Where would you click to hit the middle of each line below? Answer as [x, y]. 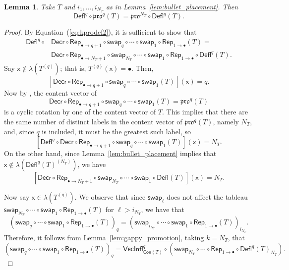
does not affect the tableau [207, 196]
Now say [17, 196]
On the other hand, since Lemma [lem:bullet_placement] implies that [110, 153]
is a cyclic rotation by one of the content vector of [80, 112]
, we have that [163, 209]
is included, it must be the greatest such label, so [116, 131]
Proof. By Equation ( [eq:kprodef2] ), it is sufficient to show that [100, 32]
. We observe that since [110, 196]
